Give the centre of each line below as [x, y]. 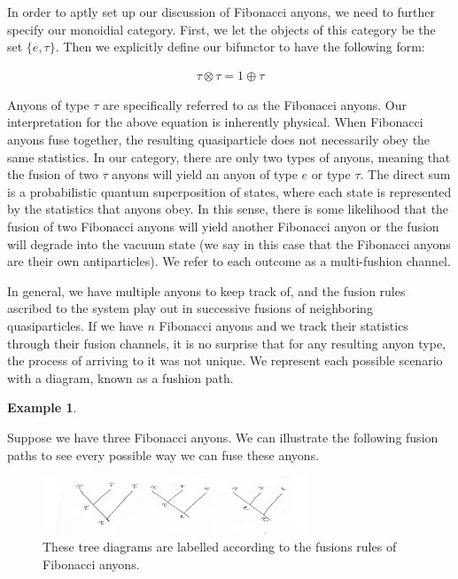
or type [331, 174]
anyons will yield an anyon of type [205, 174]
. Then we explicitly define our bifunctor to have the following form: [240, 47]
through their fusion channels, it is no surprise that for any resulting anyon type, [227, 343]
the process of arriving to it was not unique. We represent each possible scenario [225, 360]
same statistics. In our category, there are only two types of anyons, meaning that [229, 156]
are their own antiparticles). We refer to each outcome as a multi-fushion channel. [229, 261]
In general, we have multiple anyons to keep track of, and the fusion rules [206, 290]
